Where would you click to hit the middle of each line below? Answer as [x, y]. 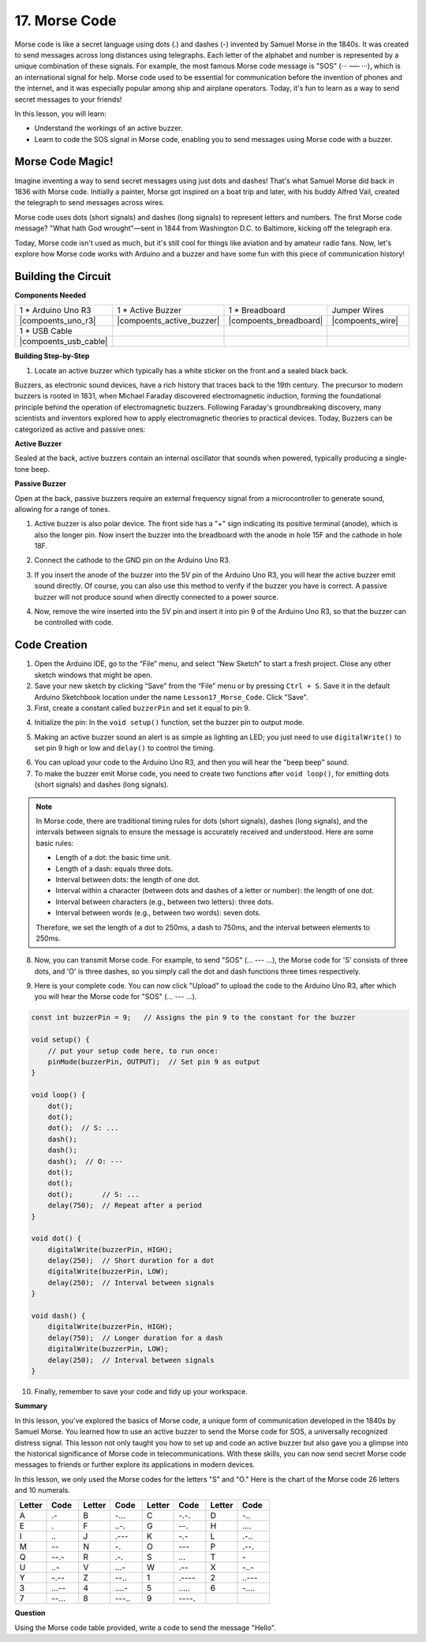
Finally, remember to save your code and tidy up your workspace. [141, 1391]
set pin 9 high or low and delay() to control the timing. [125, 748]
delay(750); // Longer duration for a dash [135, 1338]
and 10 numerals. [43, 1491]
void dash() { [58, 1316]
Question [30, 1613]
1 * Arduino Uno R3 [55, 310]
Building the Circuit [63, 276]
